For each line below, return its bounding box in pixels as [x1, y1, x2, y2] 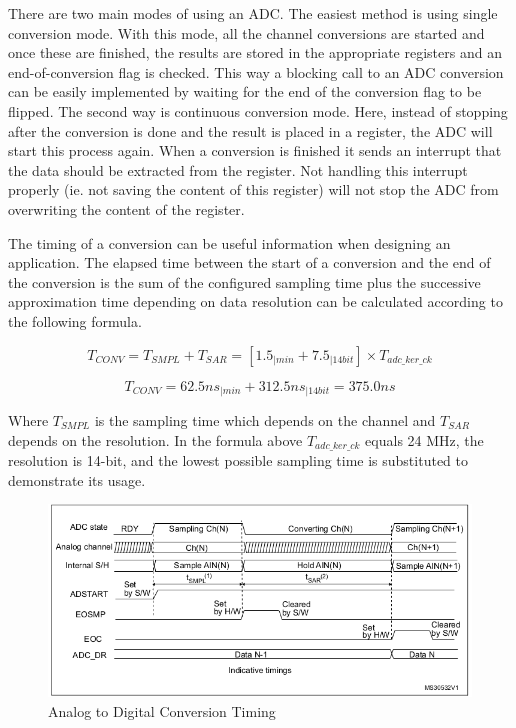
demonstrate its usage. [8, 469, 146, 490]
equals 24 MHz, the [365, 429, 484, 450]
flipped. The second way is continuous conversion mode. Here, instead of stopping [8, 100, 508, 121]
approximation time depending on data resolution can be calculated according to [8, 291, 503, 312]
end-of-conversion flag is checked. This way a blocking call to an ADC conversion [8, 61, 504, 82]
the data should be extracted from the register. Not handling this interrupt [8, 159, 468, 180]
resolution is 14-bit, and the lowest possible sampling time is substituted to [8, 450, 468, 470]
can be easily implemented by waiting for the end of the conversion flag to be [8, 81, 482, 102]
